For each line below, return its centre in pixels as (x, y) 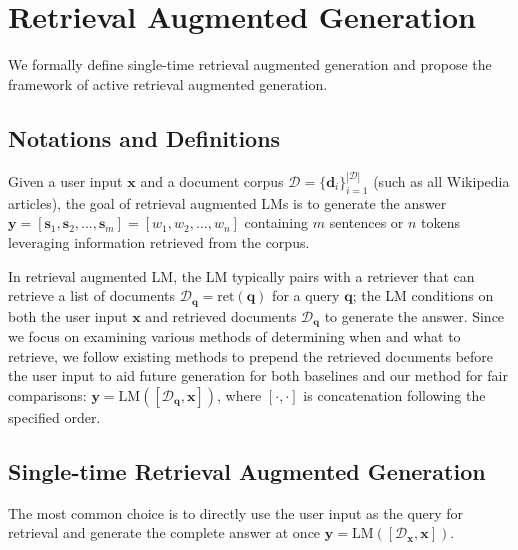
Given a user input (65, 180)
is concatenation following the (394, 394)
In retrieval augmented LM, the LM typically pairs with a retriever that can (241, 275)
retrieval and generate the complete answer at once (164, 532)
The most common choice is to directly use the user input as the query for (236, 512)
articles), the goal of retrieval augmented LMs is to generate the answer (227, 202)
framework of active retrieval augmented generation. (168, 83)
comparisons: (47, 394)
